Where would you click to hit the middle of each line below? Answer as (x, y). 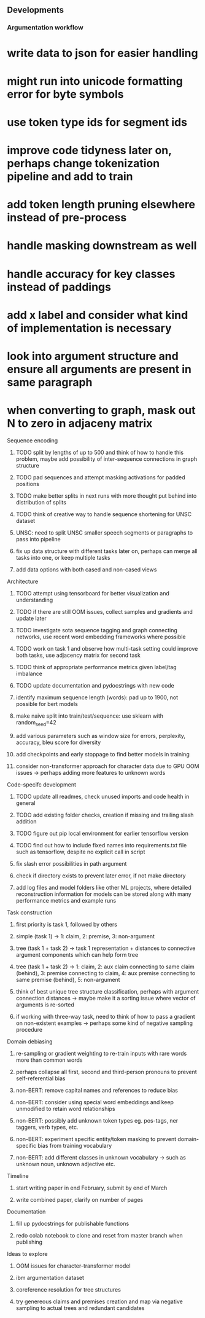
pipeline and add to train (70, 177)
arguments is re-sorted (45, 1005)
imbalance (29, 673)
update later (31, 618)
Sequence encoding (33, 440)
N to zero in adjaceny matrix (80, 424)
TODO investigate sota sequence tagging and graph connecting (96, 630)
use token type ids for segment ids (97, 122)
